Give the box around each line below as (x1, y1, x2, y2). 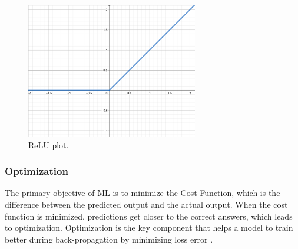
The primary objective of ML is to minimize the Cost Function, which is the (5, 187, 280, 199)
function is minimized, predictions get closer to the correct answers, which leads (5, 210, 293, 222)
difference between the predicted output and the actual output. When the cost (5, 198, 288, 210)
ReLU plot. (28, 138, 69, 151)
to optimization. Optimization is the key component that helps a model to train (5, 221, 293, 234)
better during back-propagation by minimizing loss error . (5, 233, 213, 245)
